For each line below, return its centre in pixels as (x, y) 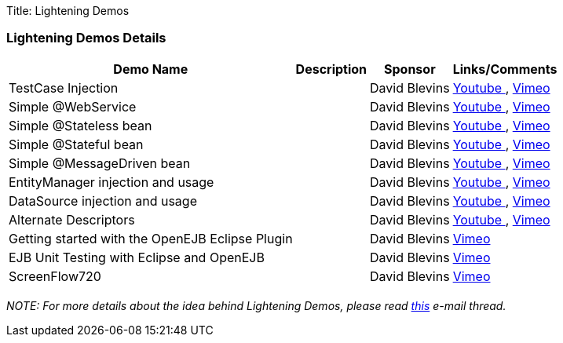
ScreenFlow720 (55, 276)
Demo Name (151, 69)
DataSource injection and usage (103, 201)
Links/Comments (505, 69)
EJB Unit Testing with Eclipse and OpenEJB (137, 257)
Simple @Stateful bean (76, 144)
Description (331, 69)
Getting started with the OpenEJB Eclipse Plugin (151, 238)
